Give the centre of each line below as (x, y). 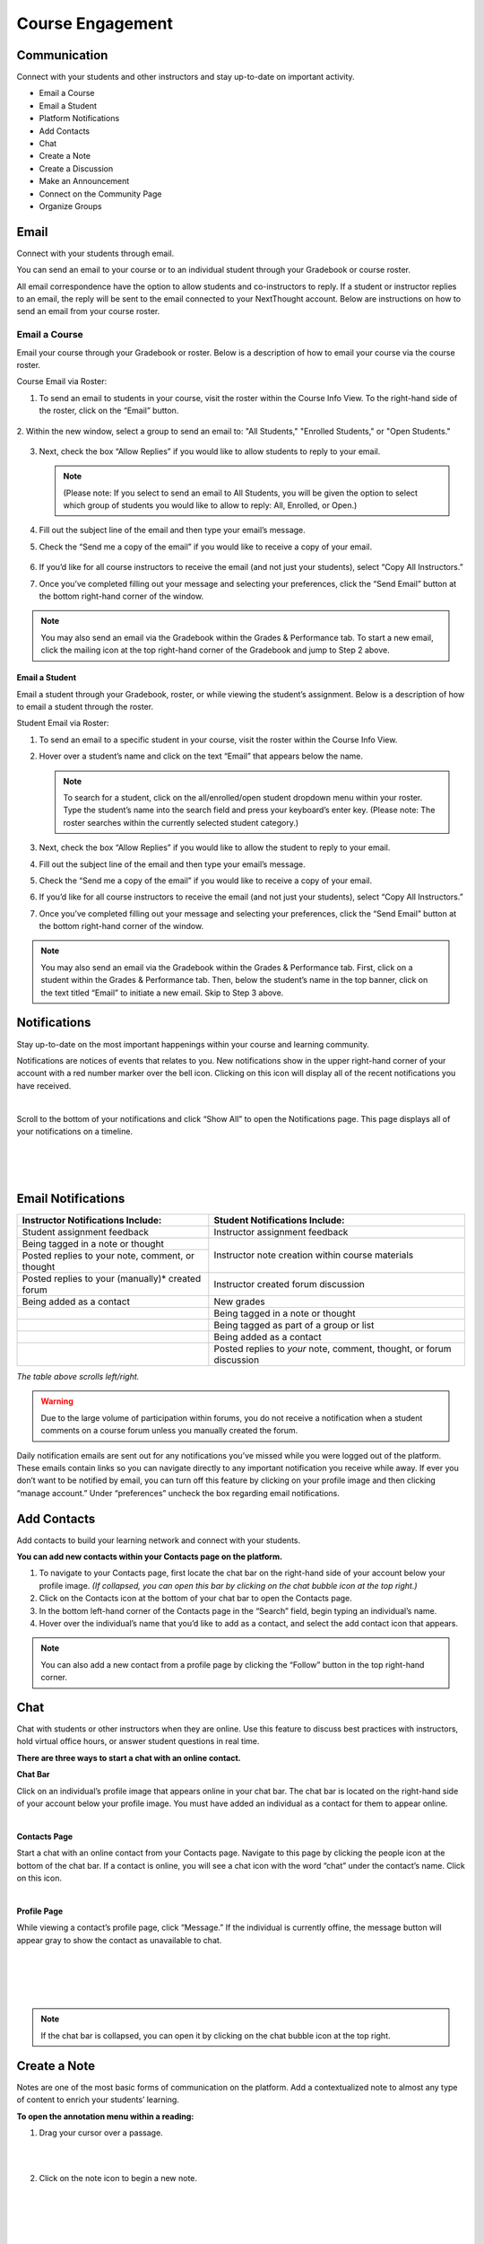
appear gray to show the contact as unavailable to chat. (119, 1940)
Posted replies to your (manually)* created (112, 1278)
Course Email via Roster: (62, 381)
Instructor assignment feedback (281, 1232)
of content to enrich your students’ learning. (98, 2099)
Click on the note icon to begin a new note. (118, 2178)
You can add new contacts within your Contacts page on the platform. (149, 1556)
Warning (57, 1401)
